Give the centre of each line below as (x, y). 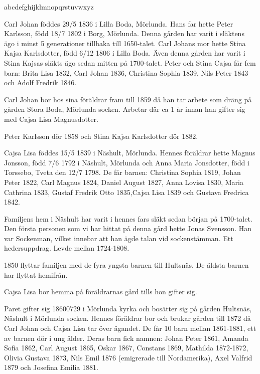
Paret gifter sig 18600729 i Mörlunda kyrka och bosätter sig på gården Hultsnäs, (128, 308)
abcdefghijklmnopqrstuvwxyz (49, 7)
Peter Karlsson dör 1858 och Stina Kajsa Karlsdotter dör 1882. (101, 136)
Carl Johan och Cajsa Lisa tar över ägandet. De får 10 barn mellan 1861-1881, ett (130, 328)
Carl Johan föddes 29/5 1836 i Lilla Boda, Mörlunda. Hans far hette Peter (119, 23)
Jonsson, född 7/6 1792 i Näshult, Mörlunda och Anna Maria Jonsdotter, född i (127, 162)
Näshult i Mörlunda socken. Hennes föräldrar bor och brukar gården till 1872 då (127, 318)
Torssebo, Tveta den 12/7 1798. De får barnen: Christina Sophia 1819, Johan (122, 172)
